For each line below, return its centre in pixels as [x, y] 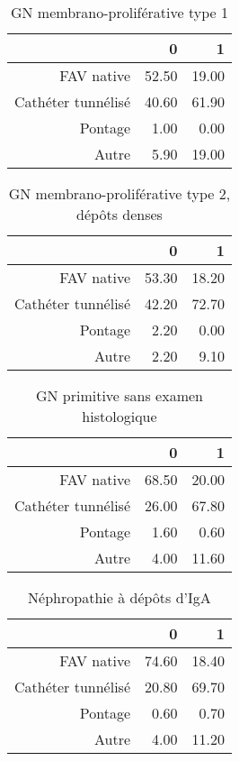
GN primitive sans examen [119, 395]
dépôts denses [119, 214]
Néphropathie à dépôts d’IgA [119, 597]
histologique [119, 416]
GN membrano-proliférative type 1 [119, 12]
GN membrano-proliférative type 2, [119, 193]
